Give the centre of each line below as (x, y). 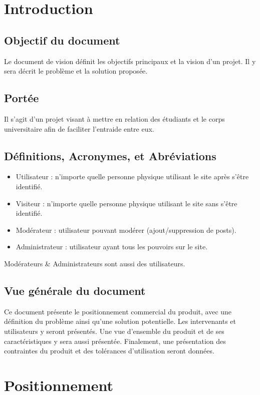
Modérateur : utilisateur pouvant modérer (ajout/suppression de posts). (126, 230)
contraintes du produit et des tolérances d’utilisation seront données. (109, 351)
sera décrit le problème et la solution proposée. (76, 71)
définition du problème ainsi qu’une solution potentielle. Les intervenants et (120, 321)
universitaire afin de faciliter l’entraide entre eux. (79, 128)
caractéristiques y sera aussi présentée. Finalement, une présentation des (115, 341)
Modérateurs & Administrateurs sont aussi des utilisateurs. (95, 263)
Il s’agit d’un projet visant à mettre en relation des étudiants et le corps (114, 118)
